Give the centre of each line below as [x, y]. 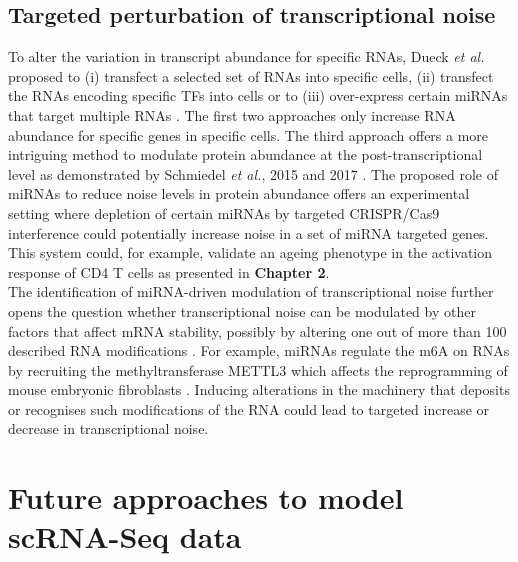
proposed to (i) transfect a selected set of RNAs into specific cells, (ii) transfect [251, 75]
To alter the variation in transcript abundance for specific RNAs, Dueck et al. [246, 56]
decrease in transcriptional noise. [108, 428]
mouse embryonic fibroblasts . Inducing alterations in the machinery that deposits [259, 389]
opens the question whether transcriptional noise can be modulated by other [242, 310]
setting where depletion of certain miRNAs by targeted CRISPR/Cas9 [224, 212]
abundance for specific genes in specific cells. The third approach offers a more [248, 134]
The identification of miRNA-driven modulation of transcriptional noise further [251, 291]
